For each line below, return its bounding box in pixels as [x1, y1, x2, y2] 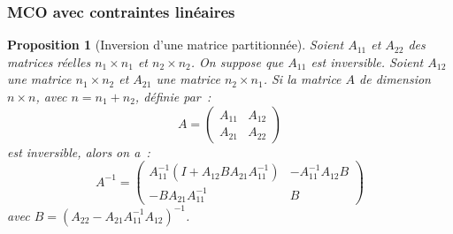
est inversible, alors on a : [7, 142, 150, 161]
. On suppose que [190, 52, 284, 71]
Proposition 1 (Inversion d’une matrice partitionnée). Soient [7, 35, 344, 54]
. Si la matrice [263, 70, 342, 88]
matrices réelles [7, 52, 91, 71]
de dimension [359, 70, 431, 88]
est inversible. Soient [311, 52, 424, 71]
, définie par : [134, 87, 211, 105]
